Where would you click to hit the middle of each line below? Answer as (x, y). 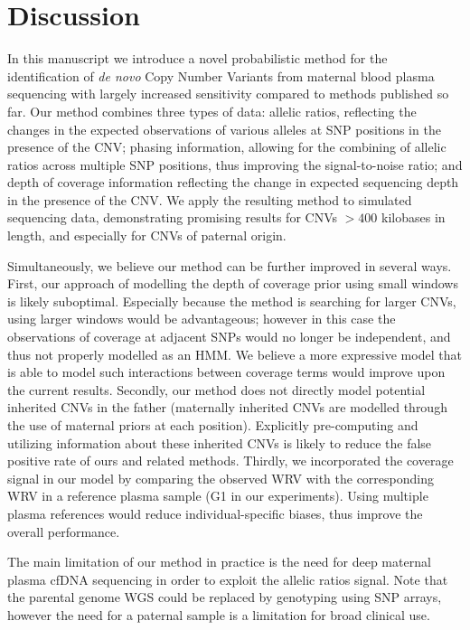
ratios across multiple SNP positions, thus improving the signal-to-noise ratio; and (235, 164)
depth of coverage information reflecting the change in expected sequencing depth (233, 182)
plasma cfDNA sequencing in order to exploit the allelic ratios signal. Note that (228, 579)
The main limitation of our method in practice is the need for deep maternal (219, 562)
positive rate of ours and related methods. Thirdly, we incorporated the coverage (230, 461)
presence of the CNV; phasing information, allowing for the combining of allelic (227, 147)
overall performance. (64, 531)
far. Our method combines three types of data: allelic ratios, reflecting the (212, 111)
